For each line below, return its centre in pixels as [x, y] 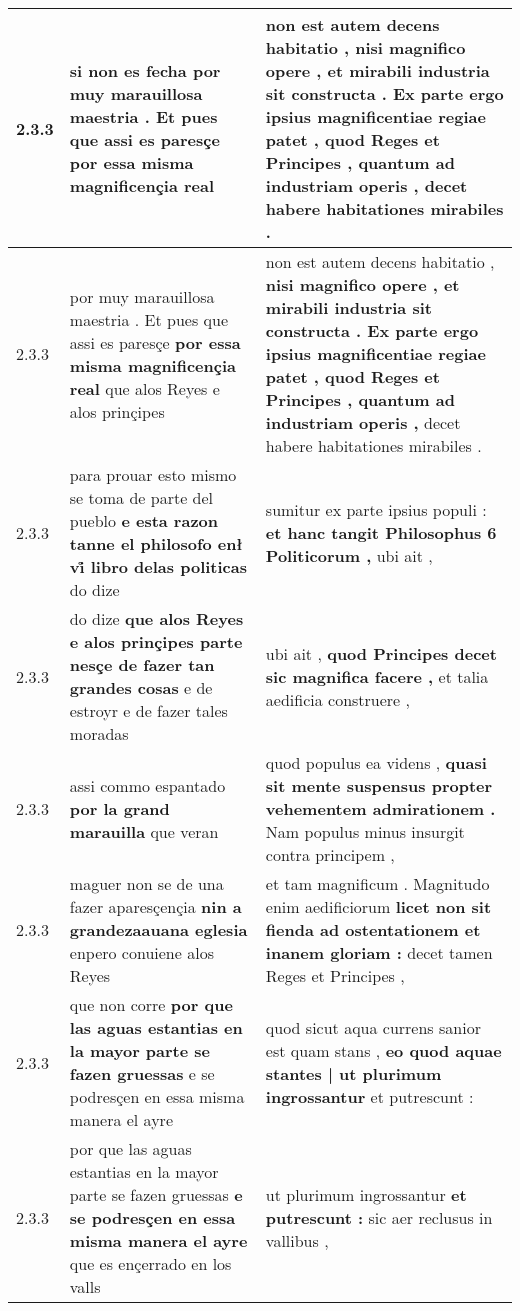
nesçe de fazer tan [142, 664]
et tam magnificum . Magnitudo [377, 883]
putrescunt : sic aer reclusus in [379, 1217]
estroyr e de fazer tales [148, 710]
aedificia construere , [338, 699]
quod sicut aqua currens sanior [373, 1027]
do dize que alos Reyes [156, 618]
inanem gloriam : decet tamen [379, 952]
